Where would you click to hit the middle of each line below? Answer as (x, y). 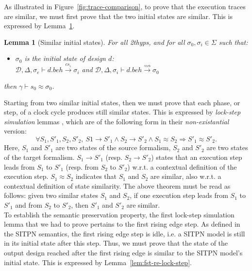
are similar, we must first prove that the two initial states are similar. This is (118, 16)
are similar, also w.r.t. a (186, 176)
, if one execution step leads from (179, 195)
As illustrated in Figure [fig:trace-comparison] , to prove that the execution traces (125, 6)
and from (29, 204)
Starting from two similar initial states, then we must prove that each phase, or (122, 102)
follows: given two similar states (51, 195)
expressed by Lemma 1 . (39, 26)
